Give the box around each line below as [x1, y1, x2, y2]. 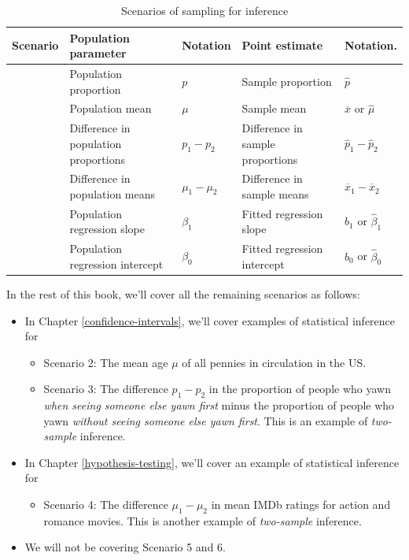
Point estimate [241, 37, 323, 54]
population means [69, 185, 156, 202]
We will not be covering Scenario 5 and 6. [24, 539, 226, 555]
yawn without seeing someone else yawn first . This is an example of [43, 412, 368, 428]
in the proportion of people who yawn [208, 380, 391, 397]
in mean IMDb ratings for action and [211, 496, 391, 513]
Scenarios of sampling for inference [120, 2, 289, 18]
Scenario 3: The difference [43, 380, 168, 397]
